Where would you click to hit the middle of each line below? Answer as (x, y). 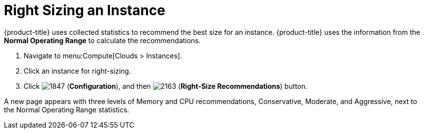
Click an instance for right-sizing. (77, 71)
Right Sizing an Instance (85, 10)
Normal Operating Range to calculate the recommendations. (102, 40)
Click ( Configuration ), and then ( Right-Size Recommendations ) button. (166, 86)
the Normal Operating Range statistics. (67, 109)
